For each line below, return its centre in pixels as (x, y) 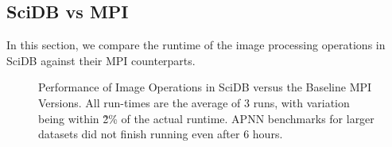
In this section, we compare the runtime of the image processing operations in (196, 45)
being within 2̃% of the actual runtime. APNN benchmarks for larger (206, 118)
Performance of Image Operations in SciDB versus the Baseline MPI (205, 87)
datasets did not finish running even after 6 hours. (161, 134)
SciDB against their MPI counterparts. (101, 60)
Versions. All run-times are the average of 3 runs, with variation (194, 102)
